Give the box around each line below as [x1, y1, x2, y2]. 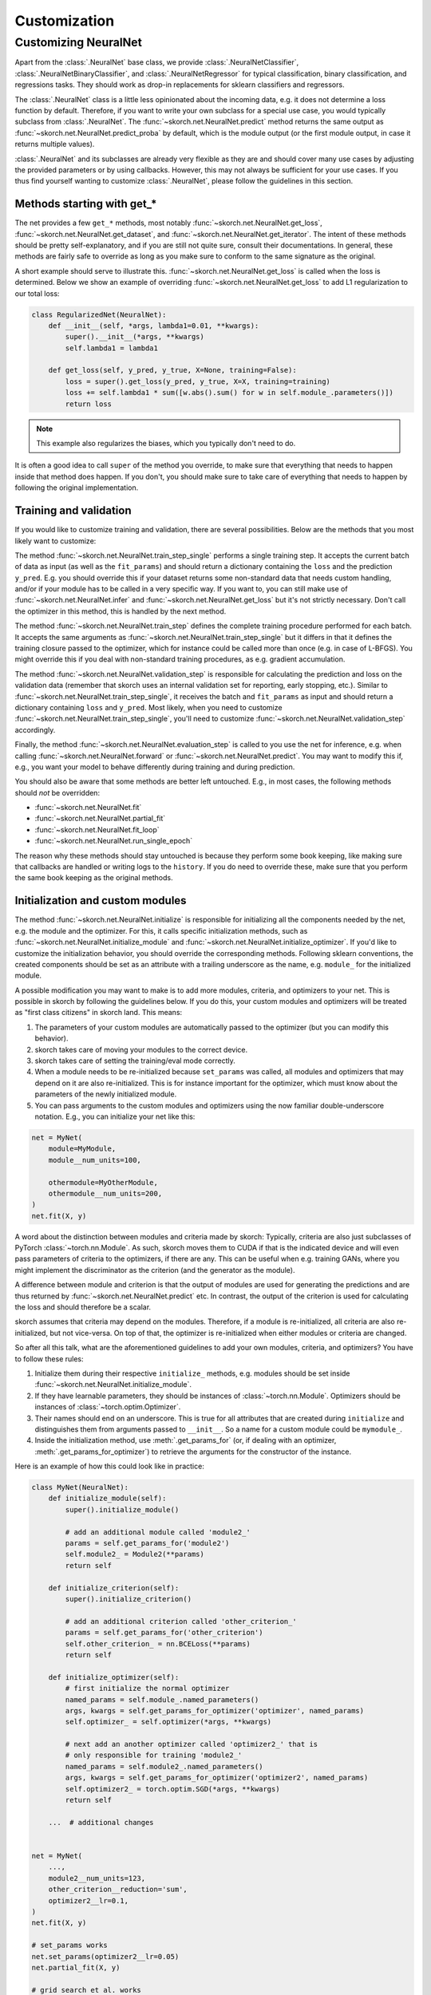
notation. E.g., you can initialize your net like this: [34, 1112, 196, 1121]
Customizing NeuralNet [14, 35, 143, 49]
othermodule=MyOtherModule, [48, 1178, 159, 1187]
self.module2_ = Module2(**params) [65, 1550, 205, 1559]
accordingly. [14, 725, 56, 734]
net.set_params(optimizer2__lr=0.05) [31, 1952, 180, 1961]
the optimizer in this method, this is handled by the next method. [14, 606, 227, 616]
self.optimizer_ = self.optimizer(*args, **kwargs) [65, 1717, 272, 1727]
